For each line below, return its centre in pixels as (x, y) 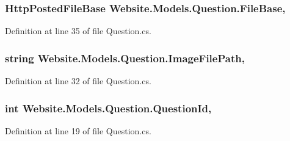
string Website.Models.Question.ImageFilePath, (125, 58)
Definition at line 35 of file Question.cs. (78, 31)
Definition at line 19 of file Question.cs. (78, 130)
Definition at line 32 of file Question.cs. (78, 81)
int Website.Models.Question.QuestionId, (108, 108)
